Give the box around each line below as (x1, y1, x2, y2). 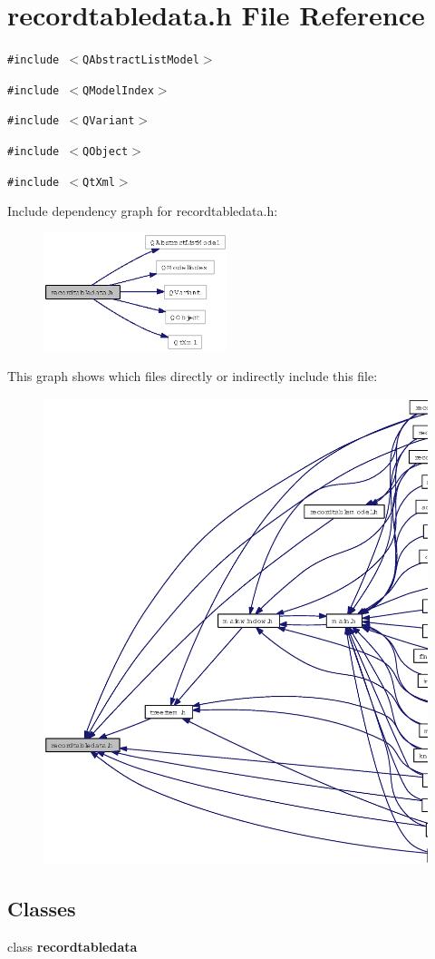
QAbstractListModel (82, 54, 199, 67)
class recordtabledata (7, 936, 138, 955)
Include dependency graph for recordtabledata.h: (7, 201, 278, 220)
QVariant (82, 114, 135, 128)
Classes (7, 894, 76, 922)
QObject (82, 145, 129, 159)
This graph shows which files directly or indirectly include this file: (7, 367, 378, 386)
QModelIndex (82, 83, 154, 97)
